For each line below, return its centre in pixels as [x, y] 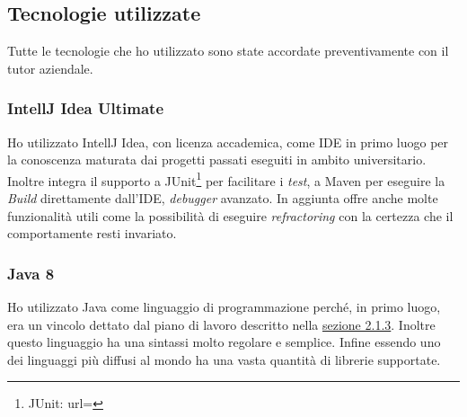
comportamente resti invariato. [92, 233]
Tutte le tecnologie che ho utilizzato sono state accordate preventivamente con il [228, 51]
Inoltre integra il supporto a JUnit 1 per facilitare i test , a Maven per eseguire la [226, 179]
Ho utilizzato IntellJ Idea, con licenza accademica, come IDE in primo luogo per [228, 142]
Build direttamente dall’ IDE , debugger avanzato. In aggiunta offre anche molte [223, 198]
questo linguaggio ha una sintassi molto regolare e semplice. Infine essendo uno [224, 342]
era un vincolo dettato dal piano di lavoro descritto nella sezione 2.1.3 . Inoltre [221, 324]
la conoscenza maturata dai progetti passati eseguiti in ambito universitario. [217, 160]
